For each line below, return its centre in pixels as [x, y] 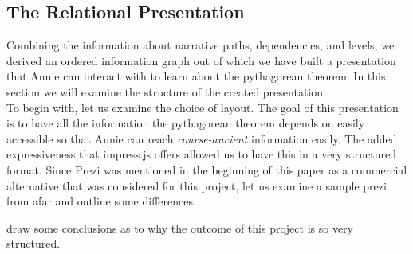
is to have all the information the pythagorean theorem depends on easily [186, 123]
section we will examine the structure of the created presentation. [166, 91]
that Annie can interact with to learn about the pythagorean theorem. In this [196, 76]
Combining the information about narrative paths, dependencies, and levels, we [201, 45]
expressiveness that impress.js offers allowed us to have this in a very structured [202, 154]
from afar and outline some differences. [101, 201]
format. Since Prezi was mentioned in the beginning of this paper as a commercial [207, 169]
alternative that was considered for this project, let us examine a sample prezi [197, 185]
